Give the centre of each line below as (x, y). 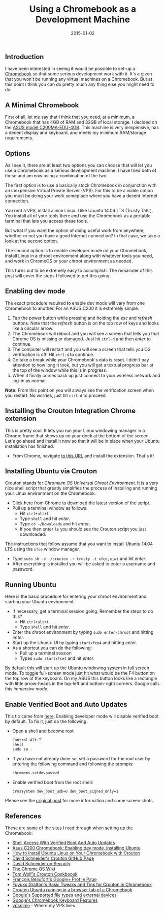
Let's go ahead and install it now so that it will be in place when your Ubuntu (82, 441)
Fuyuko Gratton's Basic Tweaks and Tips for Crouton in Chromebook (82, 884)
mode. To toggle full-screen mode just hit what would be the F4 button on (80, 673)
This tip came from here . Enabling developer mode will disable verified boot (82, 716)
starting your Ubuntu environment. (40, 602)
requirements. (19, 138)
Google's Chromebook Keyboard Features (55, 900)
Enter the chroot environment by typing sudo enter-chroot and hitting (83, 632)
